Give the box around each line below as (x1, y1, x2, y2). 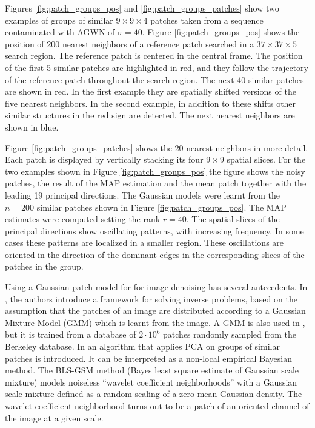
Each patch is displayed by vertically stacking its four (5, 153, 204, 166)
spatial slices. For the (227, 153, 306, 166)
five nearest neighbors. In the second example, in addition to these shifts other (5, 97, 296, 109)
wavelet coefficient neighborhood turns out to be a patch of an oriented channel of (5, 399, 310, 412)
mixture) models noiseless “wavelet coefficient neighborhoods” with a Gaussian (5, 375, 297, 388)
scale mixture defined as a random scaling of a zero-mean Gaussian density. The (5, 387, 302, 400)
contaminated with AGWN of (5, 25, 115, 38)
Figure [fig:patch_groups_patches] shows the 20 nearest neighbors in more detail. (5, 141, 308, 154)
